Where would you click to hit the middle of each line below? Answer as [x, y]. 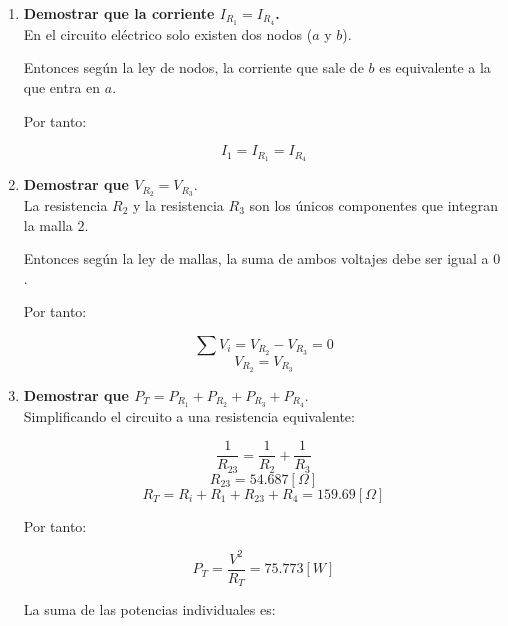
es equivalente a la [435, 67]
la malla [48, 224]
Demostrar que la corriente [119, 13]
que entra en [62, 87]
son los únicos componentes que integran [373, 204]
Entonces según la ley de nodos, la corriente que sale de [193, 67]
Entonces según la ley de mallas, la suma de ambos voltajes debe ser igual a [256, 258]
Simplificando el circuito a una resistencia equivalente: [189, 415]
